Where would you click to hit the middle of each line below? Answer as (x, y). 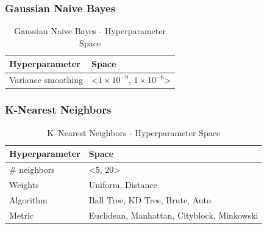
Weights (24, 184)
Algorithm (28, 199)
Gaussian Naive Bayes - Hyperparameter (90, 31)
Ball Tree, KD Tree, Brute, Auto (150, 199)
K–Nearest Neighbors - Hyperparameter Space (134, 132)
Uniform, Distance (123, 184)
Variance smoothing (46, 80)
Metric (22, 215)
